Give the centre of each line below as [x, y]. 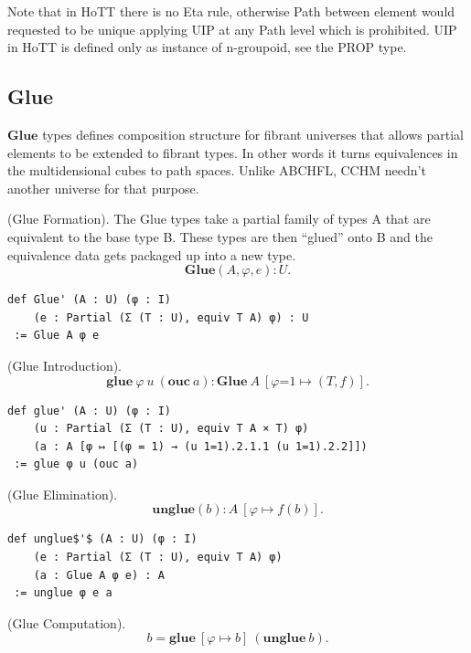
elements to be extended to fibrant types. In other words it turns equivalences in [233, 152]
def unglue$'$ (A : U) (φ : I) [102, 539]
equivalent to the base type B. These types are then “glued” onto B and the [220, 236]
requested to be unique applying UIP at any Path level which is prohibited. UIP [232, 29]
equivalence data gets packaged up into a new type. [152, 254]
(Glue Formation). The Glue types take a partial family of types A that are [219, 219]
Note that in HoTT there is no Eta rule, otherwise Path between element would [231, 11]
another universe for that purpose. [103, 188]
